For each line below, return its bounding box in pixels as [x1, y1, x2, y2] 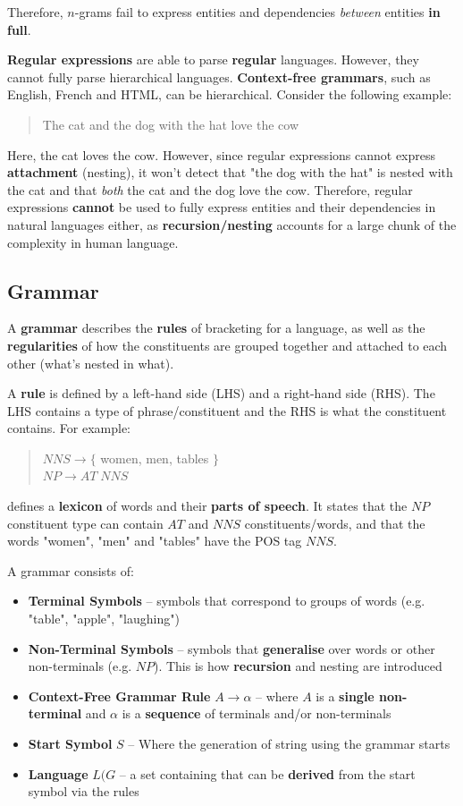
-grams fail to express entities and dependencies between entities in [74, 3, 441, 21]
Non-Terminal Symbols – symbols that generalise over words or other [28, 639, 435, 658]
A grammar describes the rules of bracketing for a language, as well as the [7, 318, 425, 337]
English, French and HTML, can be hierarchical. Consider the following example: [7, 85, 452, 104]
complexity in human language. [7, 233, 179, 251]
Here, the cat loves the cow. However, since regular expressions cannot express [7, 145, 436, 164]
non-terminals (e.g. [28, 657, 132, 675]
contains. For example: [7, 419, 130, 437]
